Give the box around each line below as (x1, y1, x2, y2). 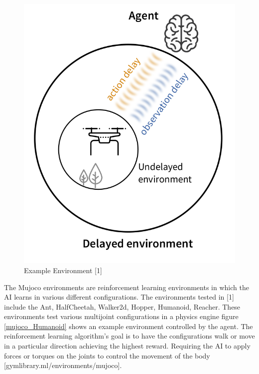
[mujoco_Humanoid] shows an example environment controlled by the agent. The (4, 321, 253, 331)
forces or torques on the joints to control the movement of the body (4, 350, 210, 361)
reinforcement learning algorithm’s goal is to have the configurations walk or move (4, 331, 255, 341)
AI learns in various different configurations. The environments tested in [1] (4, 292, 234, 302)
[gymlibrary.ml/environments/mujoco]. (4, 360, 122, 371)
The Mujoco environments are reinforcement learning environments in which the (4, 282, 249, 292)
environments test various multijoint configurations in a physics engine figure (4, 311, 239, 322)
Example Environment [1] (24, 265, 102, 275)
